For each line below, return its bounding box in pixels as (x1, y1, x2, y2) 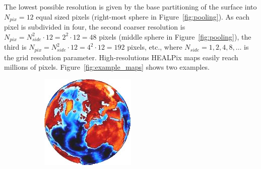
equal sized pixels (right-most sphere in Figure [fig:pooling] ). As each (36, 11, 250, 22)
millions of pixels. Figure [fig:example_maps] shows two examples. (4, 62, 210, 72)
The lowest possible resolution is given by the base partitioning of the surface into (4, 2, 257, 12)
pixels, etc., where (127, 42, 182, 52)
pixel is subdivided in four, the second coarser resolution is (4, 22, 185, 32)
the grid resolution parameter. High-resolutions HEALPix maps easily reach (4, 52, 238, 62)
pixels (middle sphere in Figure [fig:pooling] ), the (99, 31, 251, 42)
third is (4, 42, 27, 52)
